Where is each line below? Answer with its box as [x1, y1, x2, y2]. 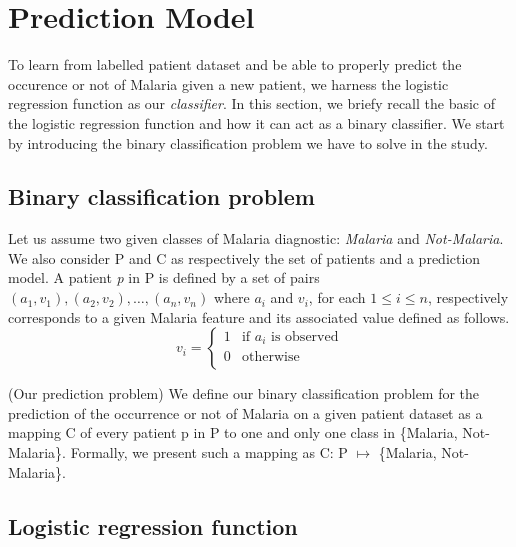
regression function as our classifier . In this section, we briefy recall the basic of [8, 93, 496, 114]
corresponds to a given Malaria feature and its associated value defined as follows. [8, 306, 510, 327]
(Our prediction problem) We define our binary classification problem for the [8, 383, 480, 404]
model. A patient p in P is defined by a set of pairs [8, 267, 320, 288]
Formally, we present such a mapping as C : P [70, 442, 348, 463]
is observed [271, 330, 339, 345]
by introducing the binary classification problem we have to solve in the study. [8, 132, 488, 153]
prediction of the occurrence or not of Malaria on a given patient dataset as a [8, 402, 483, 423]
